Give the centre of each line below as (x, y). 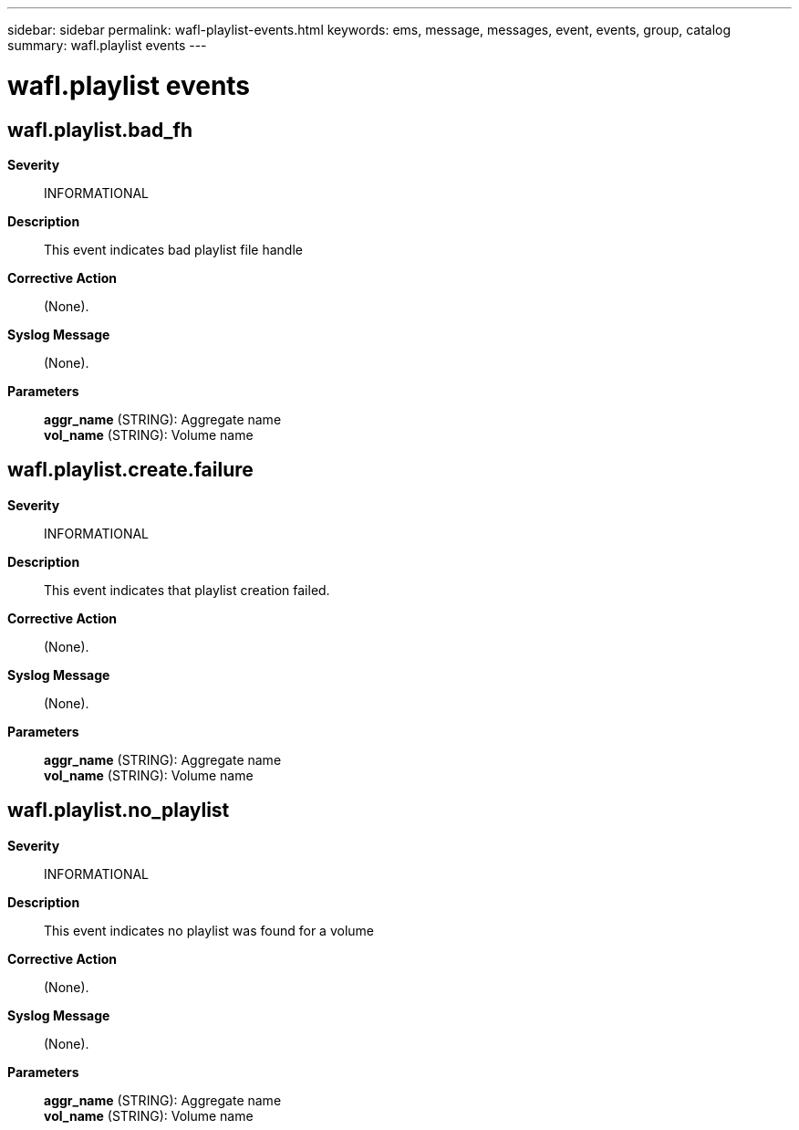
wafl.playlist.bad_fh (100, 130)
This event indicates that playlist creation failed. (187, 590)
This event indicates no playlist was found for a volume (209, 930)
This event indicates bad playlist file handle (173, 249)
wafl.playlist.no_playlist (119, 811)
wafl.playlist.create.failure (130, 470)
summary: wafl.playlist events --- (107, 45)
